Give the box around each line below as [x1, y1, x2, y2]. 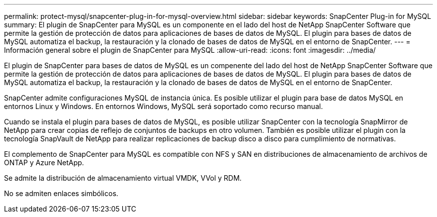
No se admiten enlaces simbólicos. [4, 189, 119, 198]
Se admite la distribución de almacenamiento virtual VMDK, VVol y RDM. [4, 174, 242, 182]
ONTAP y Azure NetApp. [4, 158, 84, 167]
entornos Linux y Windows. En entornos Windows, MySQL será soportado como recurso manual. [4, 102, 323, 110]
